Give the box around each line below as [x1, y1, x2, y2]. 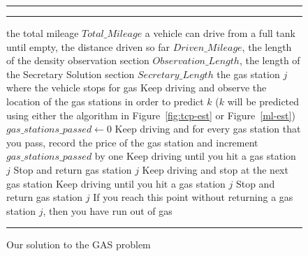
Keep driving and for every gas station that [115, 121, 301, 136]
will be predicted [227, 93, 300, 108]
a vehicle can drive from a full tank [145, 26, 295, 40]
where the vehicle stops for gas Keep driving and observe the [6, 80, 267, 95]
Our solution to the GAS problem [6, 237, 151, 252]
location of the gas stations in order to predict [6, 93, 204, 108]
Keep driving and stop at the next [142, 162, 288, 176]
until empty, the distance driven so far [6, 39, 170, 54]
